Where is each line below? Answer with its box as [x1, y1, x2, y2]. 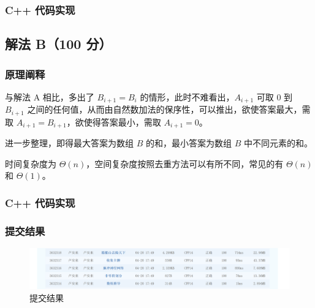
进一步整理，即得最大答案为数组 [5, 137, 134, 149]
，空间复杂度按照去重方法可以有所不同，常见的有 [86, 157, 284, 170]
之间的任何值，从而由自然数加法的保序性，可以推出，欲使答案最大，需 [27, 103, 311, 116]
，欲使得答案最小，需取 [66, 115, 161, 128]
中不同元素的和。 [243, 137, 313, 149]
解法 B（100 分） [5, 34, 112, 53]
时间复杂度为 [5, 157, 56, 170]
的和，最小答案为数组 [145, 137, 232, 149]
